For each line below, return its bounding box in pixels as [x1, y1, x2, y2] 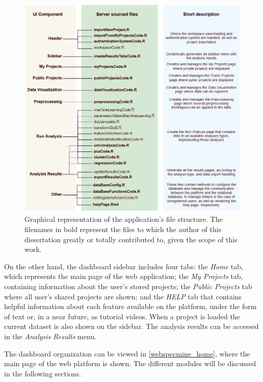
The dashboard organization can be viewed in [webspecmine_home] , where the [4, 348, 250, 359]
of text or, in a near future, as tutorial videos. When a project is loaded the [4, 311, 240, 321]
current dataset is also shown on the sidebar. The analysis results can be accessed [4, 321, 259, 332]
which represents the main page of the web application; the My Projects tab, [4, 271, 243, 282]
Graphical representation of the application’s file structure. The [24, 214, 223, 224]
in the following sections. [4, 368, 82, 378]
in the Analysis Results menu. [4, 331, 97, 341]
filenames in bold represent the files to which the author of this [24, 224, 222, 235]
